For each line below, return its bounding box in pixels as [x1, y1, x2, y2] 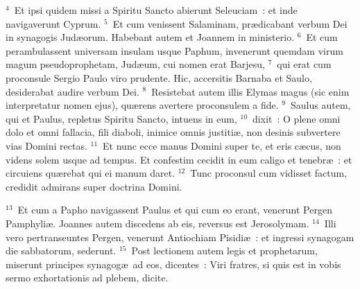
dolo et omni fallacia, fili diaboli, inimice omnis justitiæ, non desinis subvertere [6, 125, 341, 139]
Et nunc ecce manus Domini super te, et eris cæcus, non [103, 138, 341, 152]
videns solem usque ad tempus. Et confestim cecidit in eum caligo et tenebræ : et [6, 152, 352, 166]
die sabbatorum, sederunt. [6, 243, 117, 258]
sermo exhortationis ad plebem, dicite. [6, 270, 169, 285]
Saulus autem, [291, 98, 351, 112]
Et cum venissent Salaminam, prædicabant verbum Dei [112, 16, 348, 30]
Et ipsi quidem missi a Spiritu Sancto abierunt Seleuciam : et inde [14, 3, 298, 17]
